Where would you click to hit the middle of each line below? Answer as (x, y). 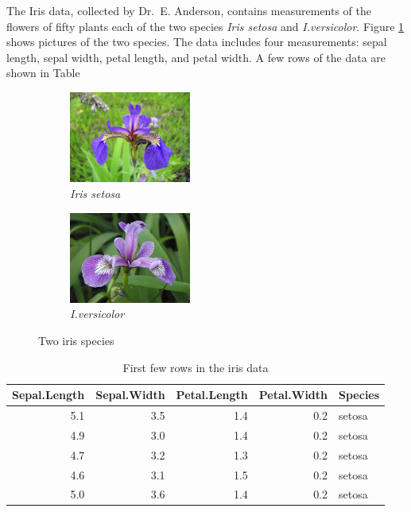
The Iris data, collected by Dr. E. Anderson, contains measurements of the (189, 10)
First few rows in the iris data (196, 367)
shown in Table (43, 73)
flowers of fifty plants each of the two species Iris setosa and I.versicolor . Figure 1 (205, 26)
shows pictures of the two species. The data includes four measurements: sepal (197, 42)
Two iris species (76, 340)
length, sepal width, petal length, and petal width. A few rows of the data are (196, 57)
